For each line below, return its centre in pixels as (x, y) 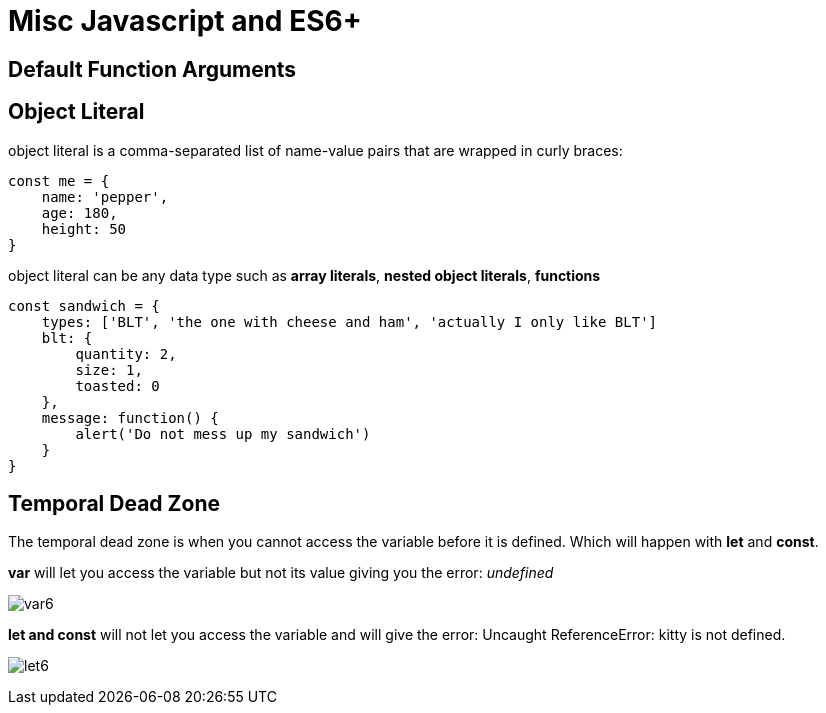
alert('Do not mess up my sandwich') (223, 433)
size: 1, (109, 369)
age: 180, (79, 212)
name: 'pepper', (105, 196)
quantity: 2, (126, 353)
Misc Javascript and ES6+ (185, 21)
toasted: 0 (117, 385)
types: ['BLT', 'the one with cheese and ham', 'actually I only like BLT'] (349, 321)
